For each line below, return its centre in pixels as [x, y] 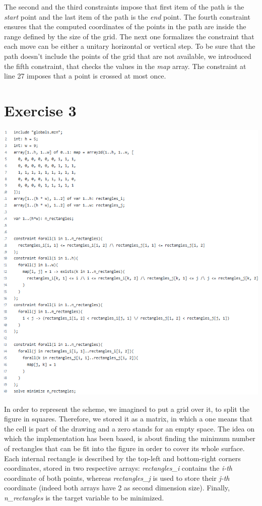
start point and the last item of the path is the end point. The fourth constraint [127, 16]
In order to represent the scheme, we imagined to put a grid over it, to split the [127, 409]
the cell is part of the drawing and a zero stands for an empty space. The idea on [129, 428]
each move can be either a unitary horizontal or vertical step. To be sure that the [130, 46]
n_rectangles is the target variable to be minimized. [84, 497]
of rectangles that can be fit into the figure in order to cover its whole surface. [124, 448]
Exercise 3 [40, 110]
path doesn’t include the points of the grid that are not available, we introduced [128, 56]
